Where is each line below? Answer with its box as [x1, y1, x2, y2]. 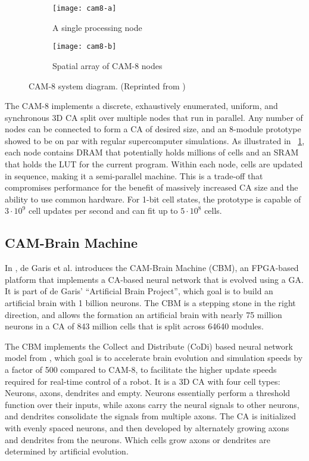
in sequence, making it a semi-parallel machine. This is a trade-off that [5, 169, 263, 182]
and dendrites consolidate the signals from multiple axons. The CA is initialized [5, 410, 296, 422]
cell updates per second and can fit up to [28, 204, 178, 217]
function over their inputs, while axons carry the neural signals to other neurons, [5, 398, 299, 410]
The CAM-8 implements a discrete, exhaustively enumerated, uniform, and [5, 99, 278, 112]
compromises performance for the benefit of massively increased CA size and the [5, 181, 298, 194]
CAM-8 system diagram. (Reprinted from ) [29, 79, 186, 92]
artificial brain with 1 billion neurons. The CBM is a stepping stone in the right [5, 297, 296, 309]
